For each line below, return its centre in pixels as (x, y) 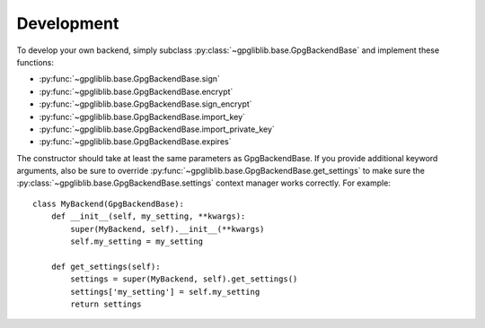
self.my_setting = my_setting (137, 242)
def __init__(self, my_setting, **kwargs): (148, 216)
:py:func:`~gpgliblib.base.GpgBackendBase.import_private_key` (157, 129)
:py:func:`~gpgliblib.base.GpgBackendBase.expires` (135, 142)
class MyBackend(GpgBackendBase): (108, 203)
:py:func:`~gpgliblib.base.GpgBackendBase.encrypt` (136, 91)
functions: (35, 62)
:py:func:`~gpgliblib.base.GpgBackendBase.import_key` (142, 117)
